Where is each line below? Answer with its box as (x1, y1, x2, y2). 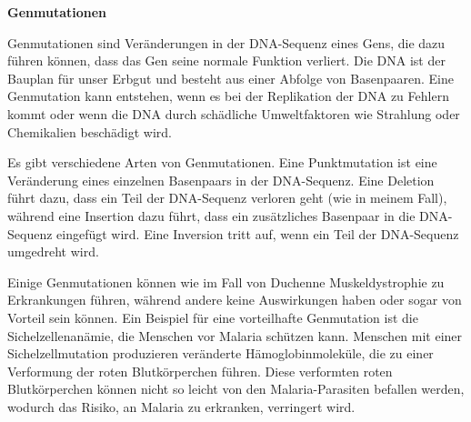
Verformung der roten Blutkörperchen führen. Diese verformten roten (7, 361, 393, 380)
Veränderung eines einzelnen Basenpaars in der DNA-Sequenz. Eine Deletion (7, 170, 435, 189)
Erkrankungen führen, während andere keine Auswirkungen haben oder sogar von (7, 290, 462, 309)
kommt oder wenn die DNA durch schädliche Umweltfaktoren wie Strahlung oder (7, 104, 460, 123)
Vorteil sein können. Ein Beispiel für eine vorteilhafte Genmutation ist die (7, 307, 418, 327)
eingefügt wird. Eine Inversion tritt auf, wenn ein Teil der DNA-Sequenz (56, 224, 459, 243)
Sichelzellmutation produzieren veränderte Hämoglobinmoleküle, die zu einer (7, 344, 434, 363)
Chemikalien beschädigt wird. (7, 122, 172, 141)
